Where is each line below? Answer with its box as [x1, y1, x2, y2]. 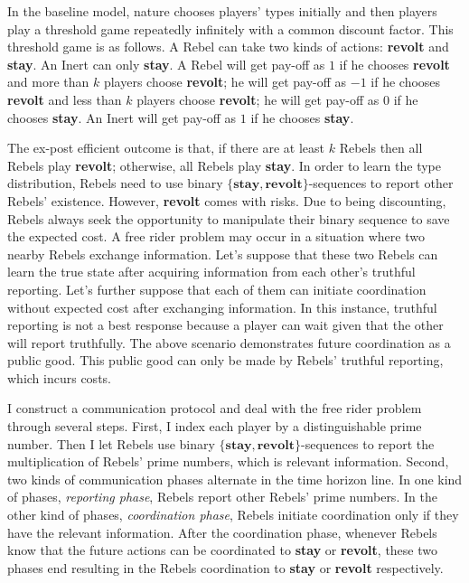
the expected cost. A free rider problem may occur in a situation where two [7, 227, 425, 246]
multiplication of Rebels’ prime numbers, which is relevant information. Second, [7, 452, 449, 471]
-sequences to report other [308, 174, 454, 193]
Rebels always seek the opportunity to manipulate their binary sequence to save [7, 209, 450, 228]
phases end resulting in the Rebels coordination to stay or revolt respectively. [7, 558, 444, 577]
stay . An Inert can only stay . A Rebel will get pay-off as [7, 54, 325, 73]
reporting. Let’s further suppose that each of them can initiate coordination [7, 279, 427, 298]
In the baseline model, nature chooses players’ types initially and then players [7, 2, 437, 20]
